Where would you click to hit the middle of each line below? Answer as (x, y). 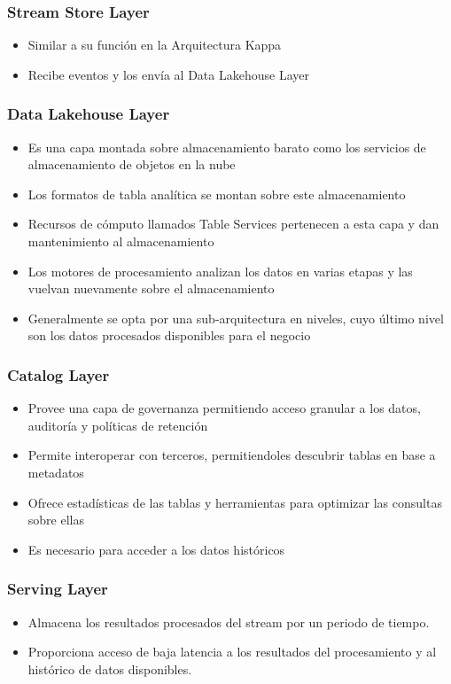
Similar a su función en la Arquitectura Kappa (155, 45)
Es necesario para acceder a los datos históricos (156, 549)
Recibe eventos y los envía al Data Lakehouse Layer (168, 74)
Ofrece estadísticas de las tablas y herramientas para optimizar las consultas (235, 502)
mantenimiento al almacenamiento (121, 241)
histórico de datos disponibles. (110, 668)
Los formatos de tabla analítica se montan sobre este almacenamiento (217, 194)
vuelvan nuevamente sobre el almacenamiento (151, 288)
